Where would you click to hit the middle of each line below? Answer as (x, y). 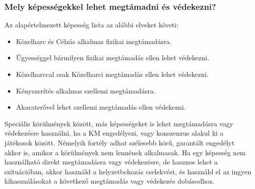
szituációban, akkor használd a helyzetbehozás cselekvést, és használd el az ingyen (128, 171)
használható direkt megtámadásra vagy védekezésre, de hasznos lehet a (111, 162)
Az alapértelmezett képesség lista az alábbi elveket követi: (92, 25)
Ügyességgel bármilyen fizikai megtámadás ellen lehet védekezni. (113, 58)
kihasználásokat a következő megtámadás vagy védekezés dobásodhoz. (110, 181)
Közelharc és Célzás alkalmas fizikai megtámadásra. (94, 41)
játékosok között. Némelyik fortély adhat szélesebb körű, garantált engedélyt (120, 142)
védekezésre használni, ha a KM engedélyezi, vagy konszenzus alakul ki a (114, 133)
